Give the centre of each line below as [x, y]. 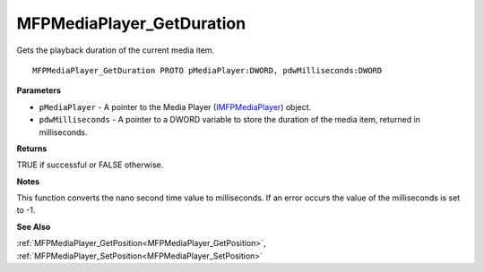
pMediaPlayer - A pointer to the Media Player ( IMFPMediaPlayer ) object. [175, 106]
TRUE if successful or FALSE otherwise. [90, 165]
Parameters [39, 90]
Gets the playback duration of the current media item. [116, 50]
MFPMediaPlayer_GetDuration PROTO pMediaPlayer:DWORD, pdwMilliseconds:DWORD [207, 70]
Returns [32, 149]
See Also [34, 226]
